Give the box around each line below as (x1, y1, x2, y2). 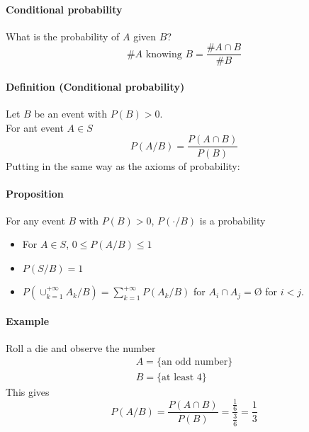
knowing (145, 49, 182, 59)
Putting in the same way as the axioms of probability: (6, 158, 240, 173)
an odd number (161, 357, 228, 368)
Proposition (6, 186, 64, 200)
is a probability (199, 212, 266, 227)
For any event (6, 212, 65, 227)
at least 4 (162, 372, 202, 382)
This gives (6, 384, 50, 399)
